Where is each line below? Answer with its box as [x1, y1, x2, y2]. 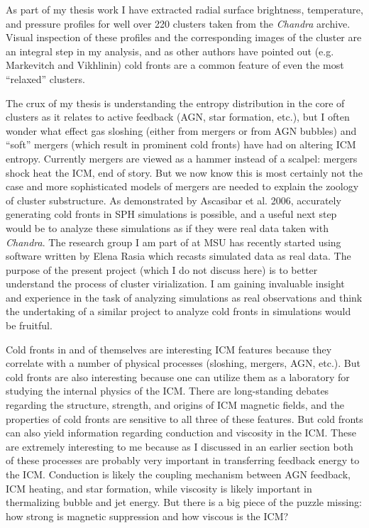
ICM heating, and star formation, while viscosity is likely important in [6, 480, 312, 495]
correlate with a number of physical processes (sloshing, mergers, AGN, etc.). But [6, 356, 360, 370]
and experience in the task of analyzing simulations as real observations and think [6, 290, 363, 304]
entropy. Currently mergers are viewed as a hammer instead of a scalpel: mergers [6, 150, 358, 165]
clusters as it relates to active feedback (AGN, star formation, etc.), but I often [6, 109, 350, 124]
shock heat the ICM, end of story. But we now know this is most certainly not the [6, 165, 363, 180]
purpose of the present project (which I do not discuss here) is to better [6, 262, 318, 277]
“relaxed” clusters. [6, 71, 85, 86]
